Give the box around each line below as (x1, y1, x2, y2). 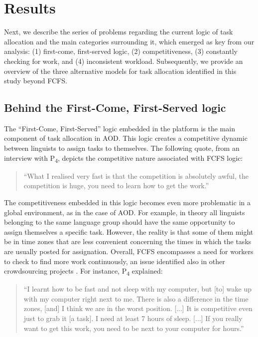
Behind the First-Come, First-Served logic (4, 100, 226, 115)
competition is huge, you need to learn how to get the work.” (23, 180, 209, 191)
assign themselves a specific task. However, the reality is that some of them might (4, 226, 254, 237)
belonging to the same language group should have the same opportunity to (4, 217, 235, 227)
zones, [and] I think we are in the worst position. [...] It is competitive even (23, 303, 253, 314)
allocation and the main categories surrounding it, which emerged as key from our (4, 36, 255, 46)
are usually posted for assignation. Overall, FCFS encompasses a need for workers (4, 246, 254, 256)
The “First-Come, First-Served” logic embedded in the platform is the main (4, 123, 235, 133)
